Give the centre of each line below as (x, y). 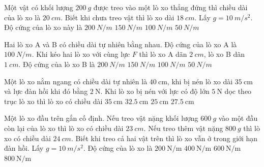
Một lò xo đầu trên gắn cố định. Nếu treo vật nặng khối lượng (101, 118)
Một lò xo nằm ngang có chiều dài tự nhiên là (76, 81)
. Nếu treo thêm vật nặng (183, 128)
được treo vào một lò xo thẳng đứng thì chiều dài (170, 7)
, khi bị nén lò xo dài (200, 81)
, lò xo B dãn (224, 54)
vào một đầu (238, 118)
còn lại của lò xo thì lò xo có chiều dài (64, 128)
